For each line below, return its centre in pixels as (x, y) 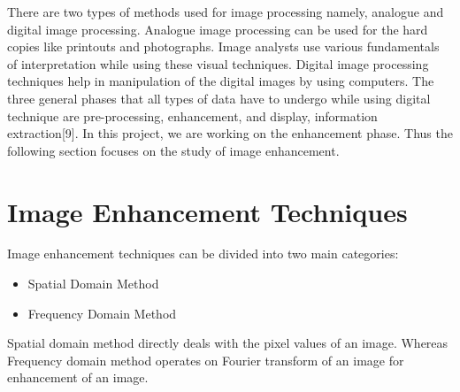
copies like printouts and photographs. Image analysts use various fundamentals (223, 46)
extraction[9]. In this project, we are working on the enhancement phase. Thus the (230, 133)
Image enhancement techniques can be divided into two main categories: (203, 254)
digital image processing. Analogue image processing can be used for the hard (218, 29)
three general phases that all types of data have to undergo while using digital (219, 98)
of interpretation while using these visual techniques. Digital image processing (218, 63)
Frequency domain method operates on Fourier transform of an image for (206, 360)
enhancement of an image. (78, 377)
